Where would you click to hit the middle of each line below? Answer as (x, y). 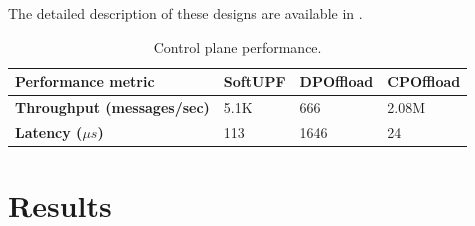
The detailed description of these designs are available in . (185, 13)
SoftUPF (254, 81)
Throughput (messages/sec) (112, 107)
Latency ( (49, 131)
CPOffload (424, 81)
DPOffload (336, 81)
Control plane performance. (237, 46)
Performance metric (85, 81)
